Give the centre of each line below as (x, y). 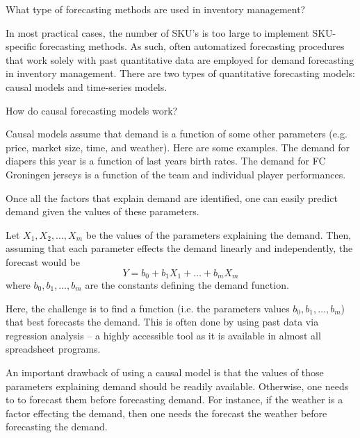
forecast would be (43, 261)
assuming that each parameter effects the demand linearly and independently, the (179, 248)
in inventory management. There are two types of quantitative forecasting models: (180, 73)
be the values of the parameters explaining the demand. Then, (219, 234)
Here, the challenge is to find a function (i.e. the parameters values (148, 308)
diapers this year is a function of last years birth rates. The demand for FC (166, 161)
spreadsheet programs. (53, 349)
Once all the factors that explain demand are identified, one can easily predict (172, 197)
